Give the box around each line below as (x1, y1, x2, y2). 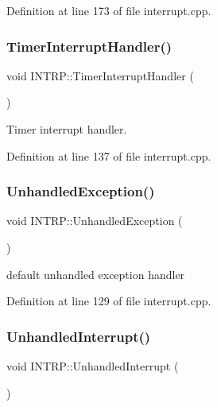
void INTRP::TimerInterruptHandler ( (6, 67, 194, 83)
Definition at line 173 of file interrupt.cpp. (6, 2, 211, 18)
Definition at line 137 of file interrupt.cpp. (6, 147, 211, 164)
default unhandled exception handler (6, 266, 185, 282)
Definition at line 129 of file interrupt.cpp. (6, 293, 211, 309)
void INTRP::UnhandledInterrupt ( (6, 358, 179, 374)
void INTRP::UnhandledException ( (6, 212, 183, 229)
